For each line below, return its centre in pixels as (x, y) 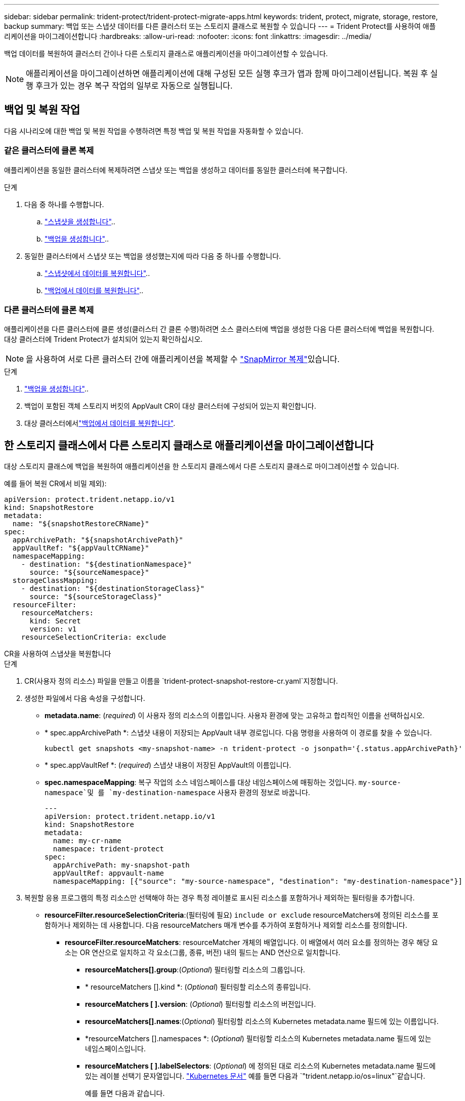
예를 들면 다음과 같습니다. (125, 1093)
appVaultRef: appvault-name (109, 873)
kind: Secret (55, 621)
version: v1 (53, 629)
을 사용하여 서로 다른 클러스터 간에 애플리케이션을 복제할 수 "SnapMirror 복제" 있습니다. (183, 359)
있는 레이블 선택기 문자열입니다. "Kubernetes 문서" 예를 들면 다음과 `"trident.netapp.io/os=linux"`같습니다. (255, 1076)
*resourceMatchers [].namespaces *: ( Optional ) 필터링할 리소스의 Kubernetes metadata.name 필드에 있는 (258, 1039)
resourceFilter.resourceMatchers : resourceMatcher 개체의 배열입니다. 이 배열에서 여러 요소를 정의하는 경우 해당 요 (251, 942)
